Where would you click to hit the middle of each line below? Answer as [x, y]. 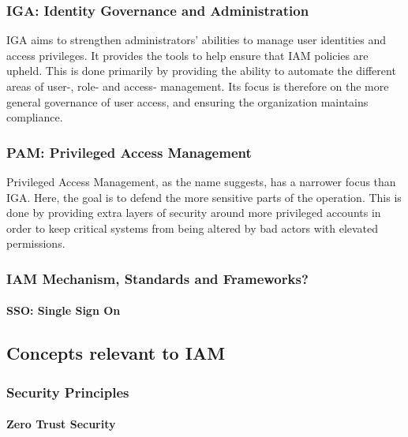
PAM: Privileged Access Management [129, 152]
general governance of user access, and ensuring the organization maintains [187, 101]
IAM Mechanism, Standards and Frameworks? [157, 278]
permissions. [36, 243]
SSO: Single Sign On [64, 310]
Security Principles [68, 392]
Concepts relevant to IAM [116, 353]
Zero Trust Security [61, 424]
